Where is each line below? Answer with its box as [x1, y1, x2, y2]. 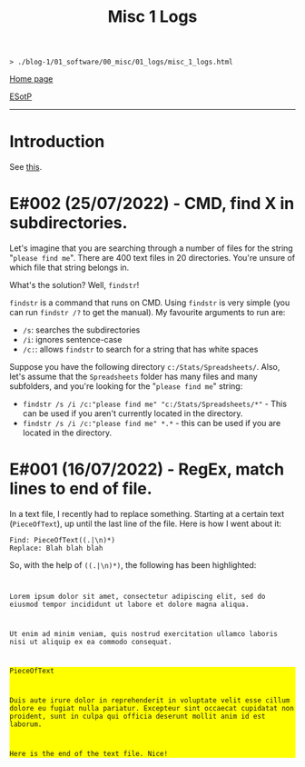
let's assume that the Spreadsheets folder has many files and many [9, 371, 259, 383]
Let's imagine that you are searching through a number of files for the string [9, 243, 293, 254]
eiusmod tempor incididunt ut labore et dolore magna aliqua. [9, 600, 250, 609]
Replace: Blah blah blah [9, 543, 103, 553]
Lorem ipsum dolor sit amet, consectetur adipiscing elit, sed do [9, 592, 266, 601]
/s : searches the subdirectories [22, 324, 141, 335]
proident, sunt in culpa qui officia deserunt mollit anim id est [9, 712, 266, 722]
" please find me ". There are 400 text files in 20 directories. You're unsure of [9, 253, 296, 264]
